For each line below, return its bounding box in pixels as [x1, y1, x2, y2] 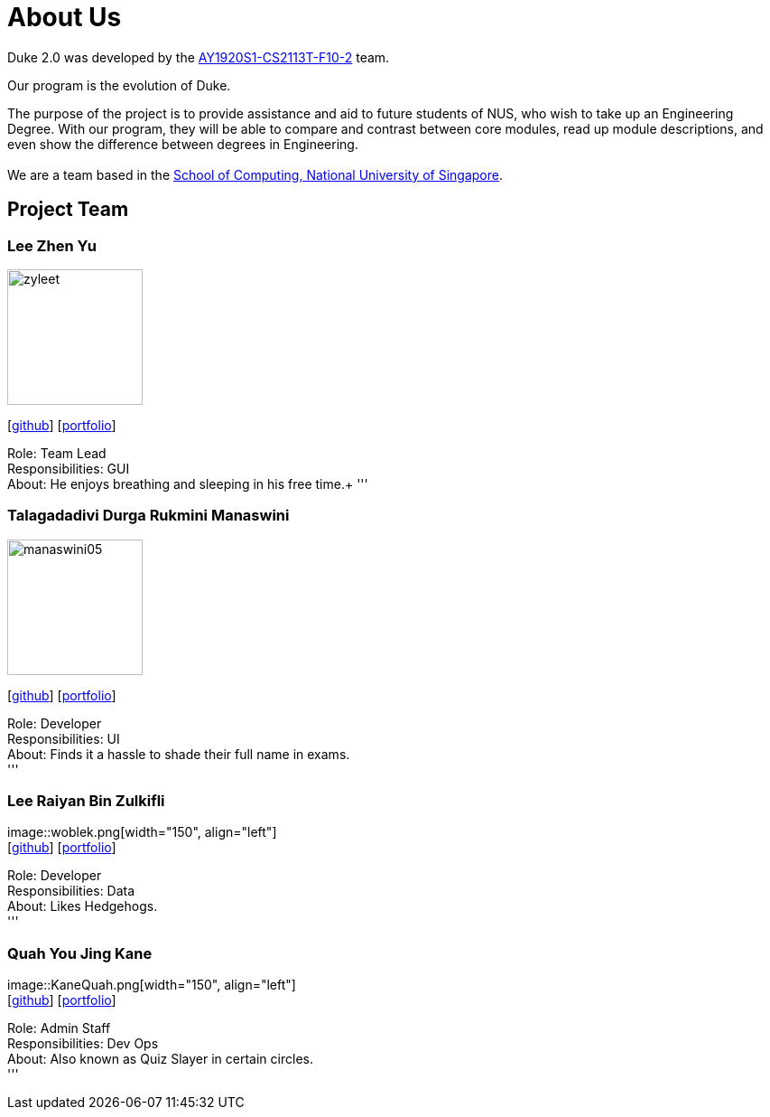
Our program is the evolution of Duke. [7, 77, 231, 93]
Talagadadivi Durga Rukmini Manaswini [7, 506, 290, 525]
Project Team [7, 198, 129, 221]
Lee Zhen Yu [7, 236, 97, 255]
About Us [7, 2, 122, 33]
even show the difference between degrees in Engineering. [7, 136, 358, 152]
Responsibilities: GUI [7, 460, 130, 476]
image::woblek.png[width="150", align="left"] [7, 824, 277, 840]
